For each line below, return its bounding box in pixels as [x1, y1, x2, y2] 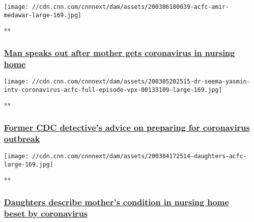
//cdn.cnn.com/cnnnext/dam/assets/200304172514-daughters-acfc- [32, 153, 247, 160]
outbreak [4, 132, 40, 144]
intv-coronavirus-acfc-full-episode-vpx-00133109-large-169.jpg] [4, 86, 222, 93]
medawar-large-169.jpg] [4, 11, 82, 19]
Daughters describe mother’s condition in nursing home [4, 195, 229, 208]
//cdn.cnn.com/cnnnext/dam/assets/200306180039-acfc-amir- [32, 3, 229, 10]
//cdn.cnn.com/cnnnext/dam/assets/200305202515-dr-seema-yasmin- [32, 78, 251, 85]
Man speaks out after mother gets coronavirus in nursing [4, 46, 235, 58]
